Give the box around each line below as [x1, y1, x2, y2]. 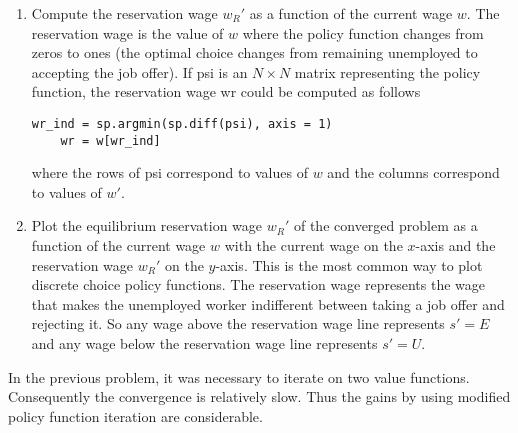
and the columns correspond [327, 162, 500, 183]
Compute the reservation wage [31, 3, 218, 23]
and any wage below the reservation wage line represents [31, 333, 378, 354]
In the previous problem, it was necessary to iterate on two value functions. [8, 366, 470, 387]
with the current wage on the [224, 235, 403, 256]
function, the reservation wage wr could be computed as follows [31, 81, 421, 102]
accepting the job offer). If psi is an [31, 61, 248, 82]
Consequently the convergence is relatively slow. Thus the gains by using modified [8, 386, 511, 407]
